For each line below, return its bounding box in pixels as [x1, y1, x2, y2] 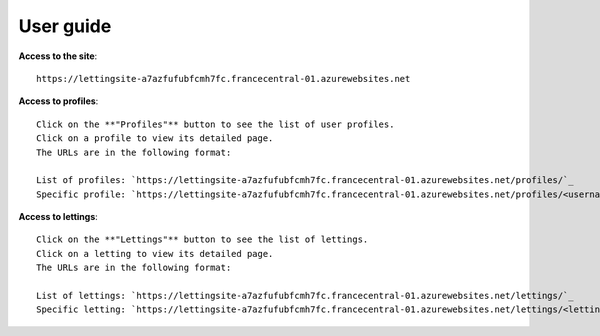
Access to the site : [18, 50, 98, 62]
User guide [18, 15, 112, 37]
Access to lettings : [18, 211, 99, 223]
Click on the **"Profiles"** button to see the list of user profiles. [36, 118, 395, 130]
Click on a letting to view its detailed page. [36, 248, 274, 259]
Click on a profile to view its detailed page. [36, 133, 274, 144]
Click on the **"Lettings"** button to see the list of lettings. [36, 234, 369, 245]
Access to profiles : [18, 95, 99, 107]
